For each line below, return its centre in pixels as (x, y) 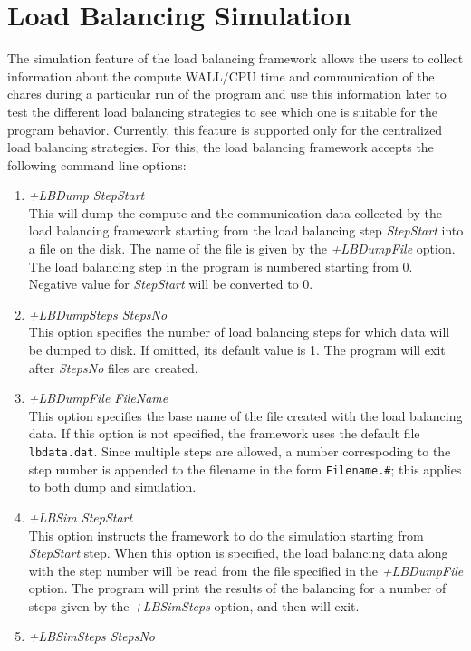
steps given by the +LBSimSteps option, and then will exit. (194, 605)
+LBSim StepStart (81, 517)
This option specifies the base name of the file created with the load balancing (245, 415)
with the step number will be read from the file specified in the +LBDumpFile (246, 570)
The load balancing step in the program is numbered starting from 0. (221, 266)
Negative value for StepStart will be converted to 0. (171, 284)
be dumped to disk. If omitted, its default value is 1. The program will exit (237, 350)
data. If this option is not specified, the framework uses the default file (224, 433)
